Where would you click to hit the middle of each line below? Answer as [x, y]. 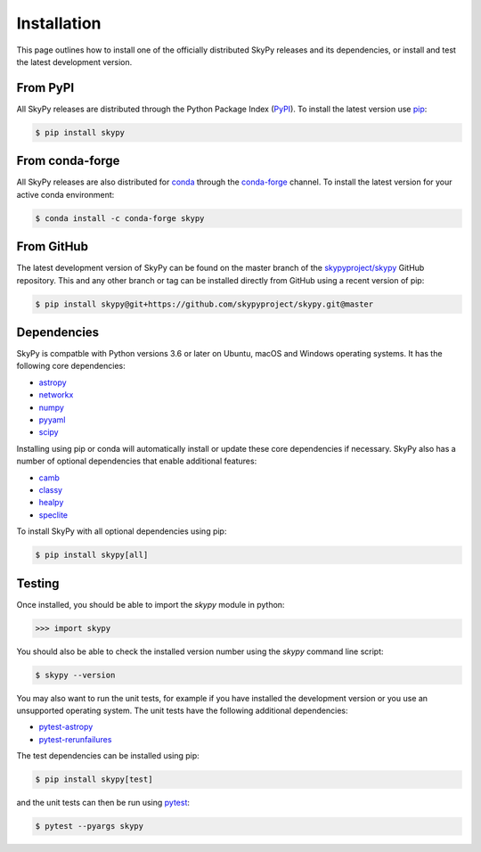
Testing [38, 583]
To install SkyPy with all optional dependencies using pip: [122, 531]
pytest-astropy [66, 727]
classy [50, 489]
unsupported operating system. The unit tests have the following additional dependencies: [182, 710]
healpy [51, 503]
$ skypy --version [75, 675]
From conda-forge [68, 161]
